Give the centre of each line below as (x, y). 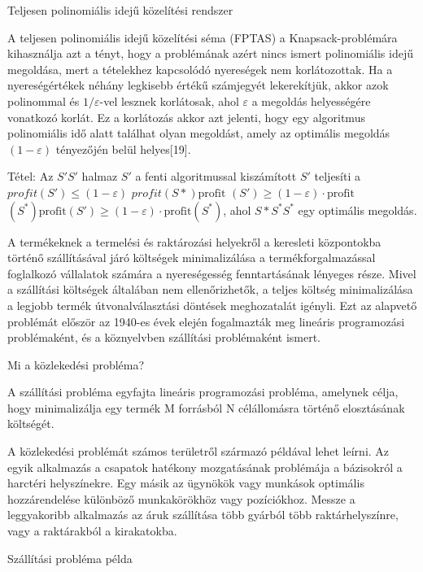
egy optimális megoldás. (358, 210)
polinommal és (44, 100)
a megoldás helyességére (311, 100)
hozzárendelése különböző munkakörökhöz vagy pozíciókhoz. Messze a (181, 498)
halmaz (100, 176)
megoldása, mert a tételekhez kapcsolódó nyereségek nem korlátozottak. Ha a (200, 69)
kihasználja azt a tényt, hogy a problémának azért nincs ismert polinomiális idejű (210, 53)
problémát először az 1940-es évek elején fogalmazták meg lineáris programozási (206, 321)
